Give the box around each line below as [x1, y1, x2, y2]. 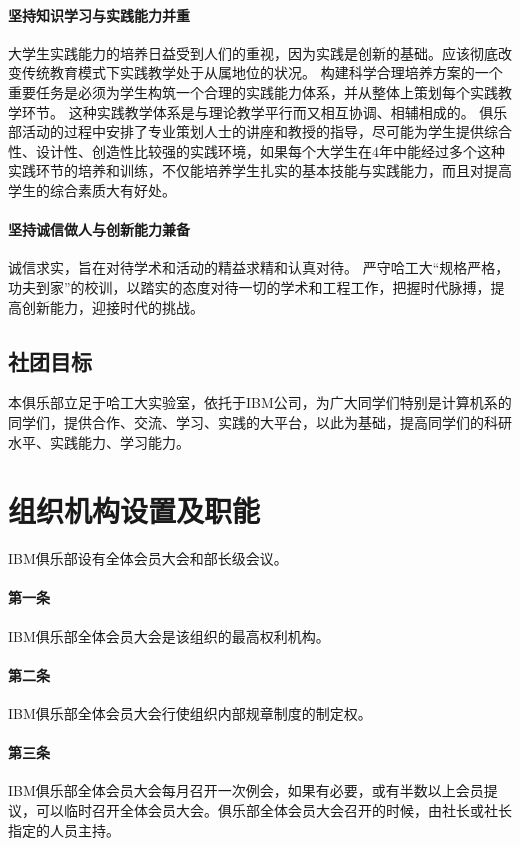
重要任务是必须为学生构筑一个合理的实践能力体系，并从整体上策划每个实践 [8, 81, 498, 102]
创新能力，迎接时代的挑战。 [21, 296, 204, 317]
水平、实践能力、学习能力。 [8, 431, 190, 452]
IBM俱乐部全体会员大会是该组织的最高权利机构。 [8, 625, 330, 646]
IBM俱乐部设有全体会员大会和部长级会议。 [8, 548, 288, 569]
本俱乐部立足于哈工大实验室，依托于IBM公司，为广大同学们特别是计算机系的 [8, 392, 512, 413]
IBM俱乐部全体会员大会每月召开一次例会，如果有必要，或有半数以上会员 [8, 780, 484, 801]
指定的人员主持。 [8, 819, 120, 840]
